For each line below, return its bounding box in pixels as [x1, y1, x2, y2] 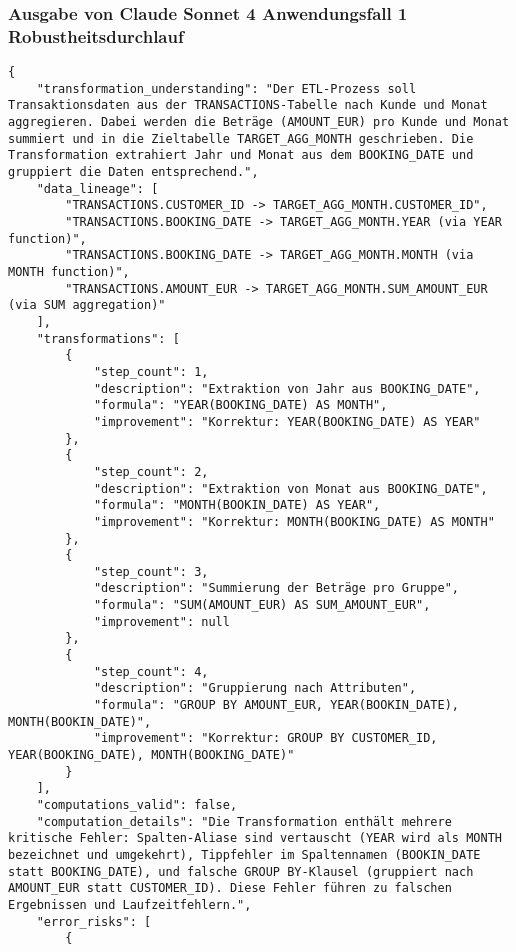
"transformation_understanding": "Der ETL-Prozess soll [36, 81, 417, 96]
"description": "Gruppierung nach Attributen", [93, 681, 417, 696]
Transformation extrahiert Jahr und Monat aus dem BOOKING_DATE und [8, 148, 474, 163]
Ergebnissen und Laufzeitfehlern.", [8, 897, 252, 912]
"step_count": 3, [93, 564, 209, 579]
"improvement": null [93, 614, 230, 629]
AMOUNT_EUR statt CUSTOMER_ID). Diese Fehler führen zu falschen [8, 881, 452, 896]
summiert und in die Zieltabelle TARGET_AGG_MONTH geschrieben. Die [8, 131, 474, 146]
